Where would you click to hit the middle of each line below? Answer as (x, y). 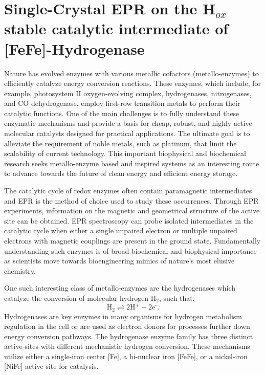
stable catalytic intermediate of (116, 28)
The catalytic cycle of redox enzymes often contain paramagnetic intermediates (128, 191)
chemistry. (20, 270)
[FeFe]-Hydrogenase (74, 48)
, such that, (177, 297)
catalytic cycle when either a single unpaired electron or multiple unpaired (121, 230)
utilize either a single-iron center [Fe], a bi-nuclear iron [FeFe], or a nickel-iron (126, 356)
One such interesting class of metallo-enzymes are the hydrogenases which (120, 288)
